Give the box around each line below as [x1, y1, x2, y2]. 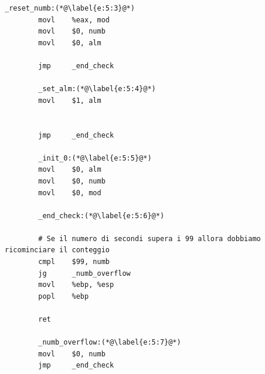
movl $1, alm [38, 96, 101, 105]
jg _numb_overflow [38, 269, 131, 278]
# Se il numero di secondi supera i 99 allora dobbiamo [38, 234, 261, 243]
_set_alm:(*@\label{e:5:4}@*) [38, 85, 156, 93]
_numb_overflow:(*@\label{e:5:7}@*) [38, 338, 181, 347]
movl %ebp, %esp [38, 280, 114, 289]
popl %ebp [38, 292, 89, 300]
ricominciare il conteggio [5, 246, 110, 255]
